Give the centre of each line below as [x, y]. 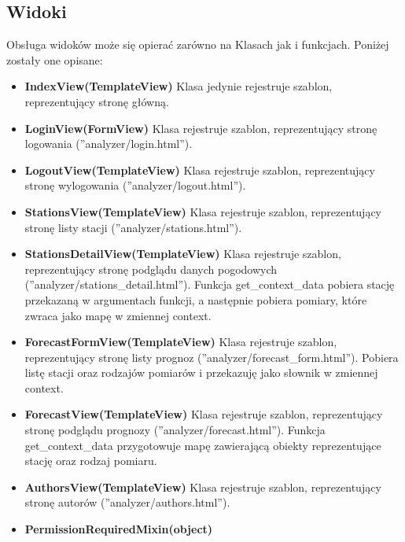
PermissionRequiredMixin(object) [119, 529]
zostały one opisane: [55, 59]
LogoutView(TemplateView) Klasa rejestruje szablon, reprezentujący [200, 170]
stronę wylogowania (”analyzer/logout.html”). [135, 185]
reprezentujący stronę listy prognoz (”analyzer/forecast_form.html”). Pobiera [212, 357]
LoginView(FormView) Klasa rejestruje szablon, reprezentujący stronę [201, 128]
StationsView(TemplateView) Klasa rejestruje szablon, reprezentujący [203, 211]
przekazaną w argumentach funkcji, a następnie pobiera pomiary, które [196, 299]
